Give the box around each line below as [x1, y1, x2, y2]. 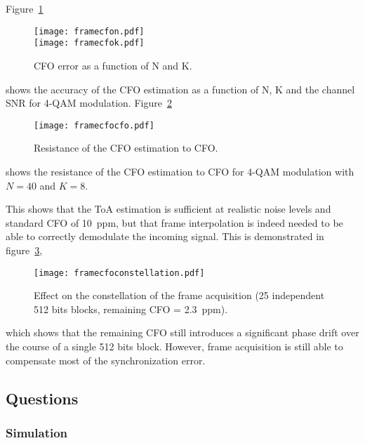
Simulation [6, 423, 68, 441]
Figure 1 [6, 1, 44, 15]
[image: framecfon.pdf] [34, 26, 145, 37]
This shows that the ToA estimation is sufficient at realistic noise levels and [6, 201, 331, 216]
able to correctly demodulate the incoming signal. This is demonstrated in [6, 229, 324, 244]
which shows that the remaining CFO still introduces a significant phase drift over [6, 325, 359, 340]
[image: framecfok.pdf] [34, 38, 145, 48]
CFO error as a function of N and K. [34, 58, 192, 72]
